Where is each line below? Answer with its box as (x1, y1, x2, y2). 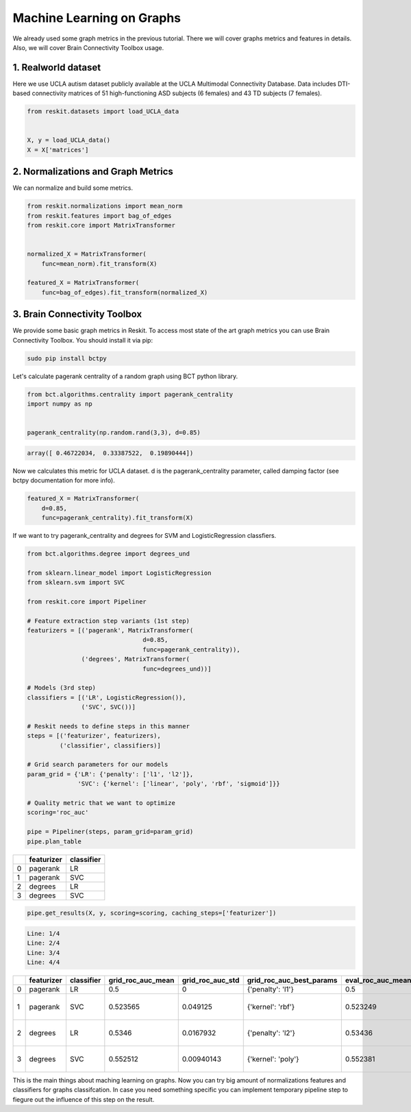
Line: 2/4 (27, 939, 60, 947)
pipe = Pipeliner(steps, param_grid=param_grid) (27, 828, 194, 836)
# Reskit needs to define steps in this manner (27, 722, 190, 730)
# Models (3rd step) (27, 684, 96, 692)
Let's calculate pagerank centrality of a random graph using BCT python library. (12, 372, 238, 380)
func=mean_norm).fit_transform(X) (41, 260, 158, 267)
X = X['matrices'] (27, 146, 89, 153)
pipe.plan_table (27, 837, 82, 845)
